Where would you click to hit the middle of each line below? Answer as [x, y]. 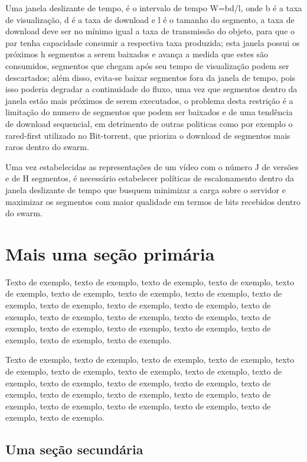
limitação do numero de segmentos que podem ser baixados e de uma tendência [149, 112]
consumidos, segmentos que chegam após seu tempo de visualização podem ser [147, 65]
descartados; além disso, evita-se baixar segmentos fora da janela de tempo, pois [151, 77]
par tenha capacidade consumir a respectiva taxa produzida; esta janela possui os [153, 42]
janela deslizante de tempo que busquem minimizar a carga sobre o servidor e [146, 189]
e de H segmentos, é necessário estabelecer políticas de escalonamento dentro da [150, 178]
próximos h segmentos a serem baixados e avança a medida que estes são [137, 54]
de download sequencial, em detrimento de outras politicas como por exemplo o [149, 123]
